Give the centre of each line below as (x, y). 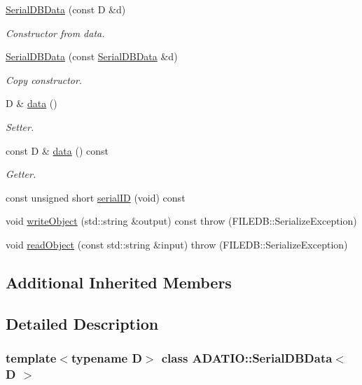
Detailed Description (82, 323)
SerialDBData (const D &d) (66, 9)
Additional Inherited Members (119, 282)
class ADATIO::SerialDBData (247, 358)
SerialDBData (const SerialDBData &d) (92, 56)
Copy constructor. (44, 79)
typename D (106, 358)
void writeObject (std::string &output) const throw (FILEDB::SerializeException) (181, 221)
